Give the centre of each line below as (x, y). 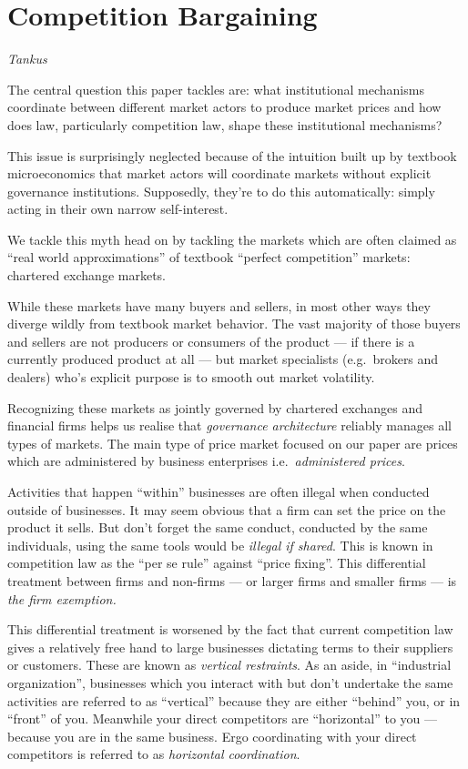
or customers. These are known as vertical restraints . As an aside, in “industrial (229, 665)
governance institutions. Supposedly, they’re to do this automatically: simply (221, 191)
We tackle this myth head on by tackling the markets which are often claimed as (232, 239)
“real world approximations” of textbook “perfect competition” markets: (209, 257)
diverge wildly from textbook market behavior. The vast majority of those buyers (234, 324)
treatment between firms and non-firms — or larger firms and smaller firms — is (232, 580)
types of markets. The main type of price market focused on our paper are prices (233, 443)
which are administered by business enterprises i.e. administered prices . (206, 461)
